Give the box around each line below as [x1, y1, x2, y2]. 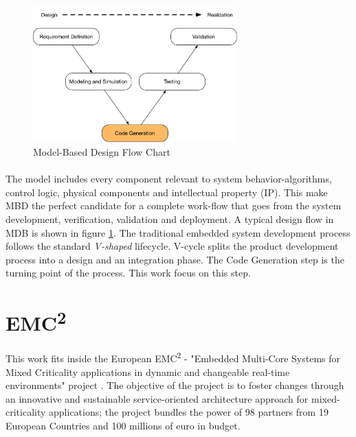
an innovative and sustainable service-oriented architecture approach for [5, 391, 309, 405]
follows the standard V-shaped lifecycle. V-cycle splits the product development [5, 239, 339, 253]
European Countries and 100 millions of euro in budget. [5, 418, 241, 433]
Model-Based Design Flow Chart [33, 145, 170, 158]
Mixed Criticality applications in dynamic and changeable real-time [5, 364, 290, 379]
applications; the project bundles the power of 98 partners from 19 [49, 405, 329, 419]
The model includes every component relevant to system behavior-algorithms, [5, 172, 332, 186]
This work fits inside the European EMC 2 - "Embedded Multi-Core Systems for [5, 349, 341, 366]
